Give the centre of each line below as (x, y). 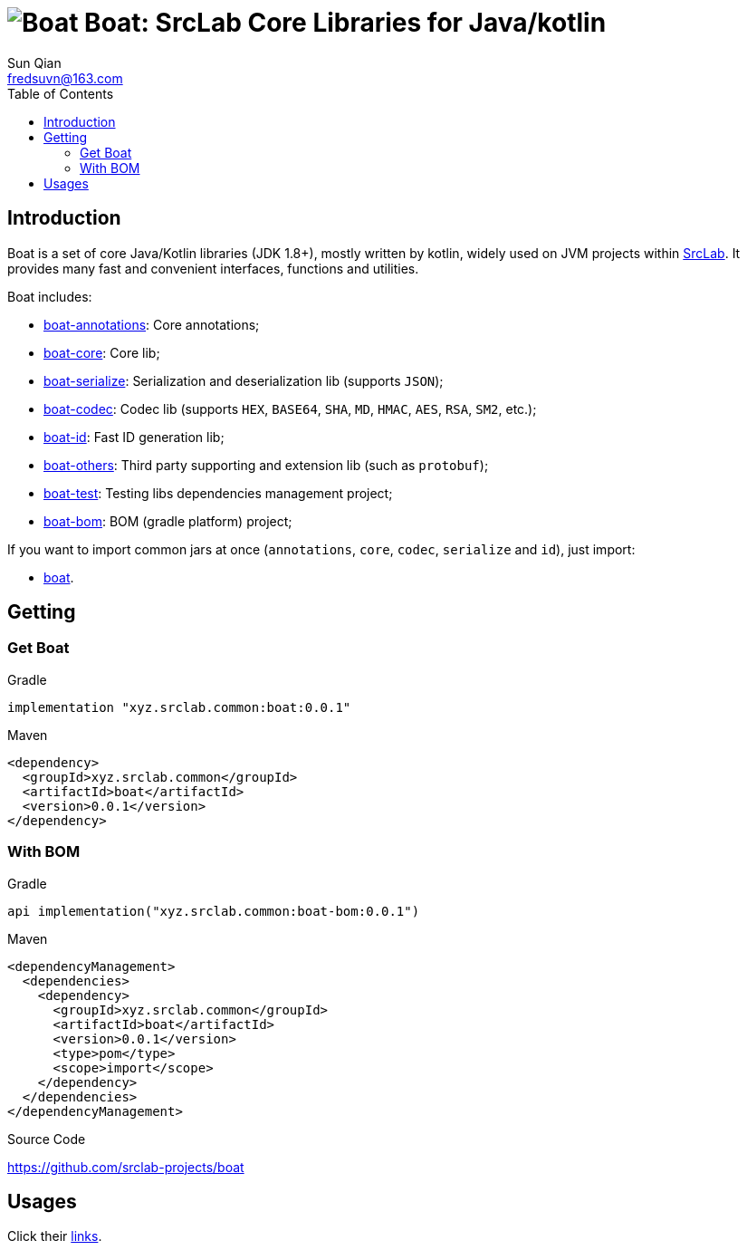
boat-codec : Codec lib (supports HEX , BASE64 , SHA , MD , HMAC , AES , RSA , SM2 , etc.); (290, 409)
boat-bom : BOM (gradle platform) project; (168, 521)
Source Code (47, 1139)
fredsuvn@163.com (65, 78)
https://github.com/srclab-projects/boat (126, 1167)
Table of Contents (61, 93)
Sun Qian (34, 62)
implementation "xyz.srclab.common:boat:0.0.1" (179, 707)
